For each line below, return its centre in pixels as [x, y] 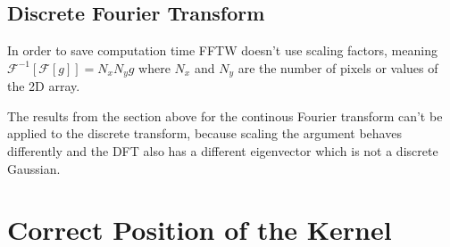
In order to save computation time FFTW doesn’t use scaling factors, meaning [222, 50]
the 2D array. [44, 86]
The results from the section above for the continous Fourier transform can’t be [225, 115]
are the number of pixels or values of [338, 67]
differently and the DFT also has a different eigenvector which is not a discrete [223, 151]
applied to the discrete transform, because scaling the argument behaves [204, 133]
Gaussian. [34, 168]
